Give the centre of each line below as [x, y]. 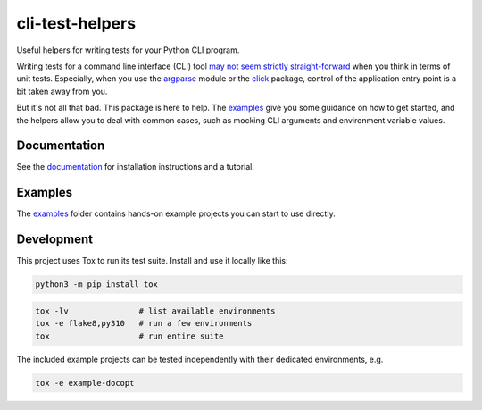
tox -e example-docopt [85, 383]
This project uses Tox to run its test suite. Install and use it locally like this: [153, 261]
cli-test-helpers [76, 23]
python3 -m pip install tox [96, 284]
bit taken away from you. [62, 91]
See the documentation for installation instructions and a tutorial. [135, 167]
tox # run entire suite [129, 336]
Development [55, 240]
